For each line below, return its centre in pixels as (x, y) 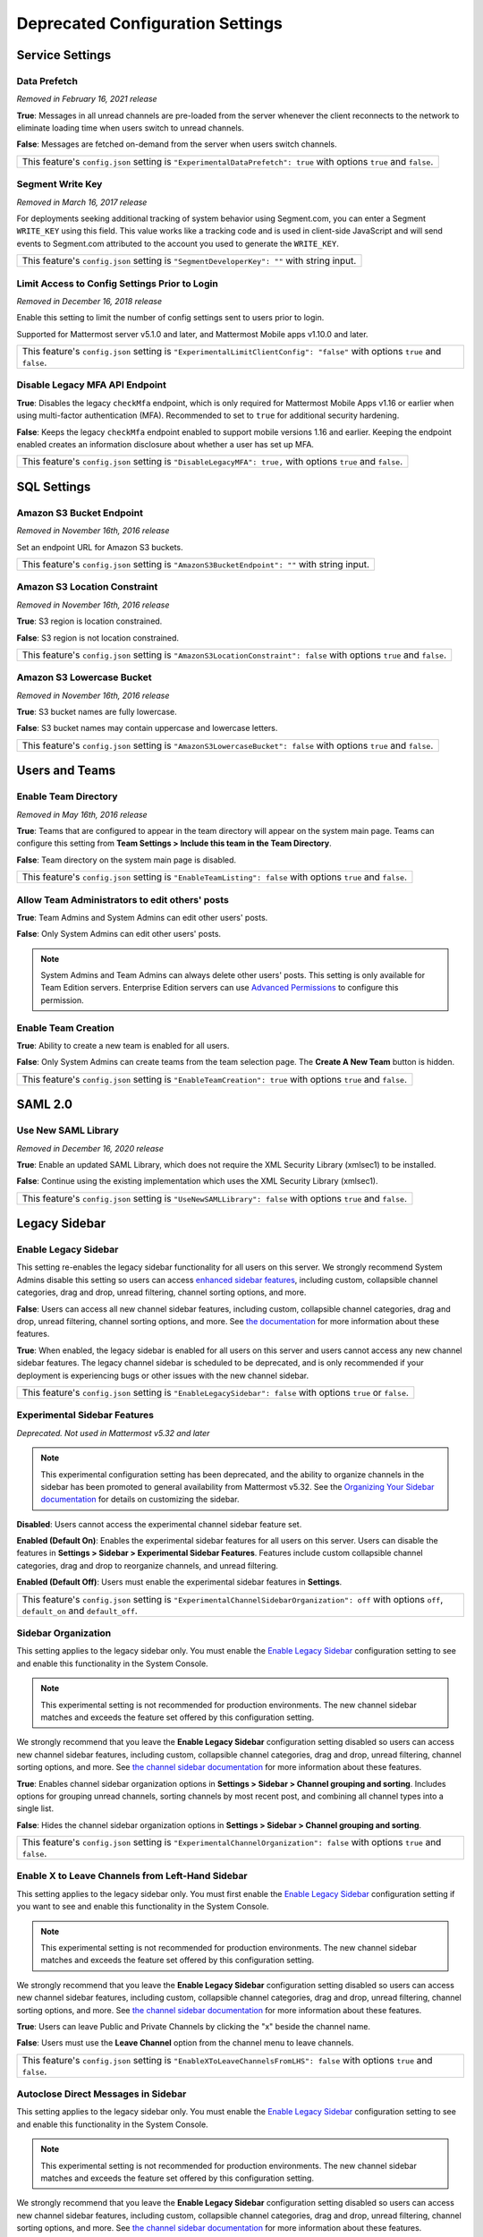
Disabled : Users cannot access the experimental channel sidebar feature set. (159, 1524)
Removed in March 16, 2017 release (82, 202)
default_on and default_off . (80, 1611)
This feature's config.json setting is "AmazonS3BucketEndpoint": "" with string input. (196, 564)
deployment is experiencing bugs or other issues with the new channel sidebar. (163, 1375)
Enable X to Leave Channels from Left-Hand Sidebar (132, 1876)
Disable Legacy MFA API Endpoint (92, 385)
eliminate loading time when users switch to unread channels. (131, 128)
